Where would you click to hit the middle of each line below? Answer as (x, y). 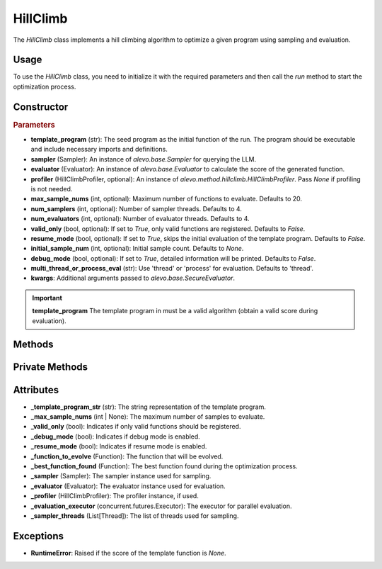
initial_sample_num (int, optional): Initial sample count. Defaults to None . (137, 249)
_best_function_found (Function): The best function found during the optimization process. (164, 466)
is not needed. (52, 188)
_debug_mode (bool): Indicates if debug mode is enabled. (116, 436)
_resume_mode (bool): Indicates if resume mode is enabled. (119, 446)
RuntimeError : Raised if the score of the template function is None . (128, 553)
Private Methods (51, 367)
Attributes (36, 390)
